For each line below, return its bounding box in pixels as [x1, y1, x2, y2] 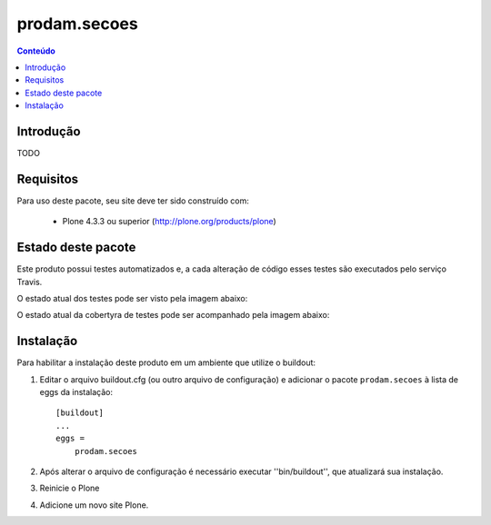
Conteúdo [16, 45, 56, 56]
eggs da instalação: [39, 387, 114, 398]
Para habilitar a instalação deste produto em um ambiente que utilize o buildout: [16, 357, 316, 368]
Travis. [16, 276, 43, 287]
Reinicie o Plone [39, 482, 100, 494]
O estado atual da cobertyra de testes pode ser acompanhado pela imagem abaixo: [16, 310, 330, 321]
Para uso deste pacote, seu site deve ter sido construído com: [16, 195, 249, 206]
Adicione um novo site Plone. [39, 500, 149, 510]
